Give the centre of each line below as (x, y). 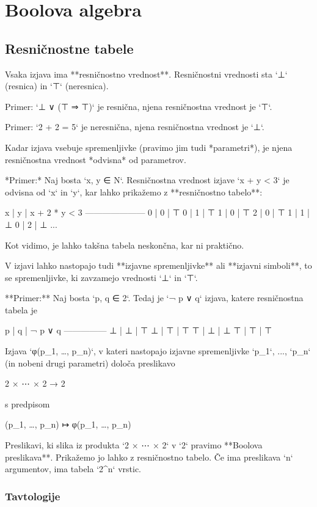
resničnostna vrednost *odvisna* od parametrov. (96, 159)
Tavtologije (33, 496)
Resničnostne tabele (69, 48)
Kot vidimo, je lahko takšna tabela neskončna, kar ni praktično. (125, 245)
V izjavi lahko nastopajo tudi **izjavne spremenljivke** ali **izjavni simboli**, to (158, 265)
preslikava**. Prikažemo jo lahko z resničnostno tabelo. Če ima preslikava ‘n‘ (149, 457)
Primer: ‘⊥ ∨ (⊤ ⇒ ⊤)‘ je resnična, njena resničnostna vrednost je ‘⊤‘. (139, 106)
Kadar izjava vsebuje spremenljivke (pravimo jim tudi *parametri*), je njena (149, 147)
